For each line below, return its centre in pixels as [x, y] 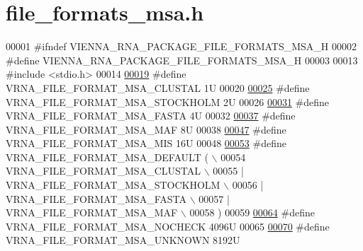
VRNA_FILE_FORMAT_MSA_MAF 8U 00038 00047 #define [146, 129]
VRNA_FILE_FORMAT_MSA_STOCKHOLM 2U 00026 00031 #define [168, 101]
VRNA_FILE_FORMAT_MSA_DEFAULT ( [107, 157]
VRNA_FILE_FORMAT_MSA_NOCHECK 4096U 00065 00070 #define [168, 226]
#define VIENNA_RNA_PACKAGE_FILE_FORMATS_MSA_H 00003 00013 [182, 60]
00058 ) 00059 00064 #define [252, 212]
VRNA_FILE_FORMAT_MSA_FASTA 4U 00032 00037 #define [151, 116]
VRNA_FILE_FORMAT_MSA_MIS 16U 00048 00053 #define [146, 143]
